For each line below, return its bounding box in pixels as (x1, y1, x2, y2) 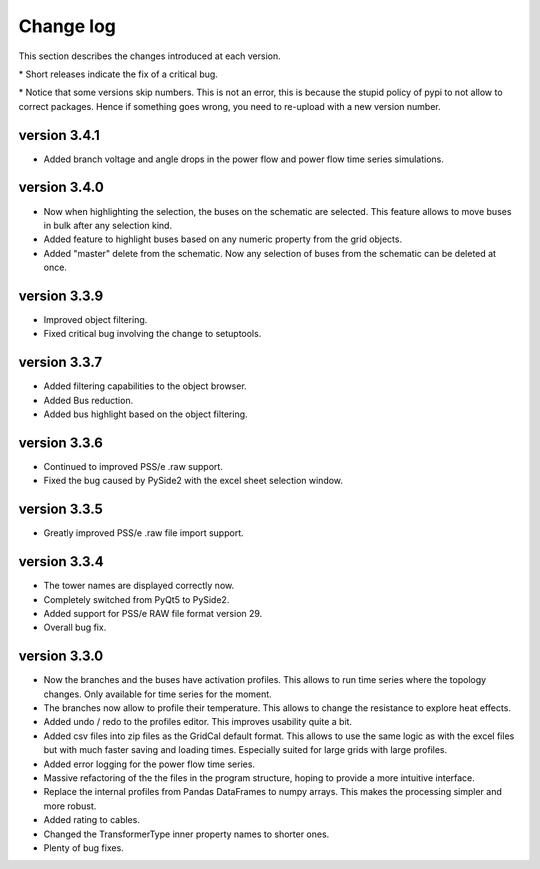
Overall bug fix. (43, 621, 107, 634)
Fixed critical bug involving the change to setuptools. (43, 328, 262, 340)
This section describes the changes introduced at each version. (18, 50, 282, 62)
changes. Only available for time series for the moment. (43, 688, 272, 700)
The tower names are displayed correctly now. (43, 580, 235, 592)
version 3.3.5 (18, 501, 104, 518)
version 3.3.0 (18, 648, 104, 665)
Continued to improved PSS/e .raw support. (43, 460, 224, 472)
